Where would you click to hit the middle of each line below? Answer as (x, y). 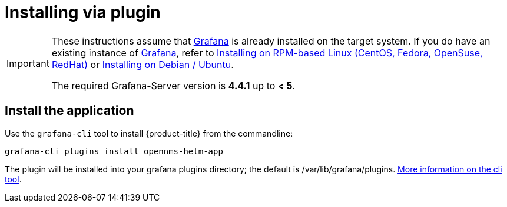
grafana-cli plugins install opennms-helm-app (114, 151)
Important (28, 63)
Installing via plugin (83, 12)
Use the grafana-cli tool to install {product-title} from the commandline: (149, 133)
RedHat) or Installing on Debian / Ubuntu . (143, 64)
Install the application (69, 111)
